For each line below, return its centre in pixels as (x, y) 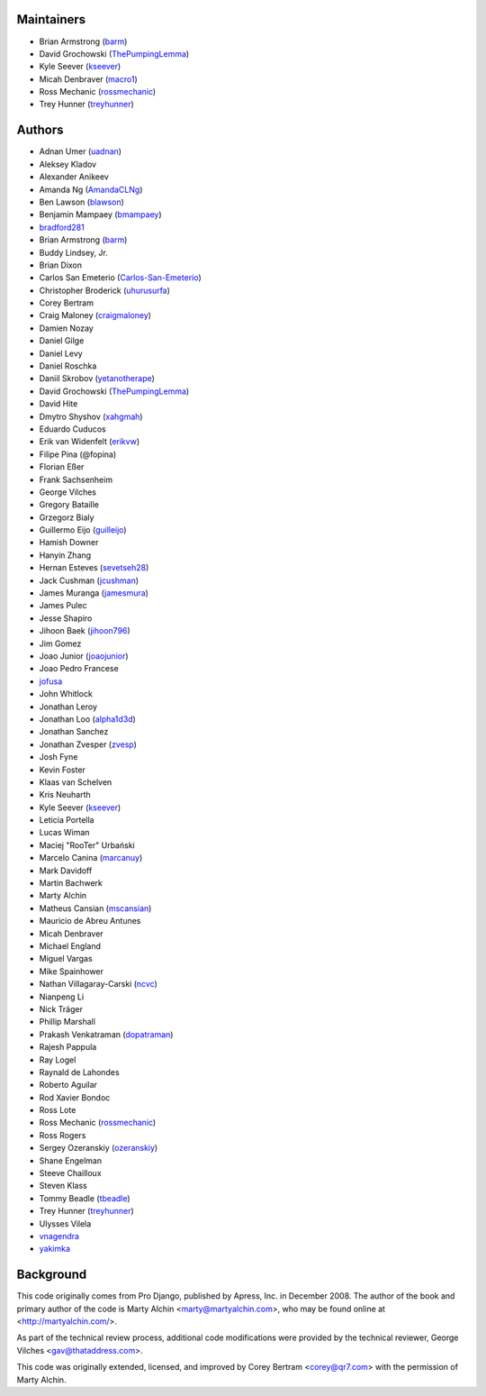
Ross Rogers (63, 1135)
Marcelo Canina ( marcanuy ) (91, 858)
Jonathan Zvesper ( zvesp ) (88, 744)
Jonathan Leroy (68, 707)
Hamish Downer (69, 543)
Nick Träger (61, 1008)
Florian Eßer (62, 467)
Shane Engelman (71, 1160)
